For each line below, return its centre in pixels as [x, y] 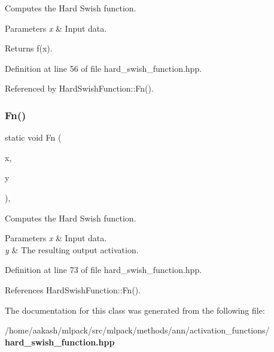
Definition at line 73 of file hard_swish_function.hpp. [103, 270]
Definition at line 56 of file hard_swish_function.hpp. [103, 68]
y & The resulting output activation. [72, 249]
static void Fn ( [33, 137]
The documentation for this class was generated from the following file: [135, 310]
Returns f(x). [29, 48]
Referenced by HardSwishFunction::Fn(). [79, 88]
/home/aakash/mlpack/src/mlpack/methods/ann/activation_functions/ [137, 330]
